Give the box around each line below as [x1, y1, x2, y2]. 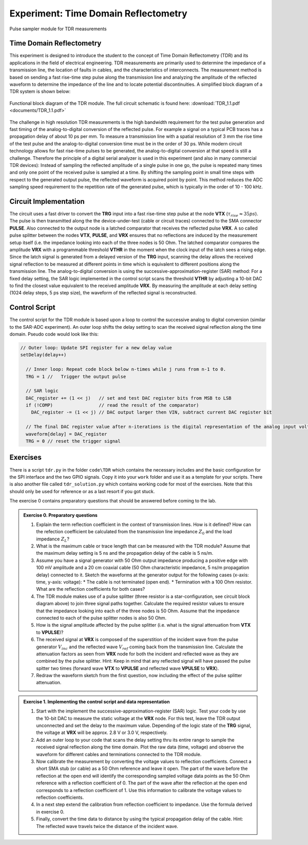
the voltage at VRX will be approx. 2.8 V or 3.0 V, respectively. [36, 729, 168, 736]
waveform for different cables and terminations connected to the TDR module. [36, 751, 202, 757]
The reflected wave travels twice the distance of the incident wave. [36, 823, 179, 829]
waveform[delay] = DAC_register [26, 431, 107, 437]
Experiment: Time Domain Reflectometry [9, 8, 187, 19]
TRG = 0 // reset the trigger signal [26, 438, 121, 444]
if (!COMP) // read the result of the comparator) [26, 402, 199, 408]
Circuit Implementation [9, 197, 85, 205]
